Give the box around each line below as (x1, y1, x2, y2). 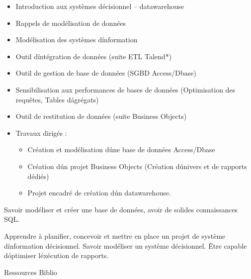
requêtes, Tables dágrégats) (15, 94, 99, 104)
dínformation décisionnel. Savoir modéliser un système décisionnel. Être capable (4, 240, 247, 251)
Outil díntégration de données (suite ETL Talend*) (15, 51, 172, 61)
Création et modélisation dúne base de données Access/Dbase (27, 144, 215, 155)
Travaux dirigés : (15, 127, 67, 138)
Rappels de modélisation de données (15, 17, 126, 28)
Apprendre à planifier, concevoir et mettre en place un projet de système (4, 230, 226, 241)
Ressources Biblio (4, 267, 57, 277)
